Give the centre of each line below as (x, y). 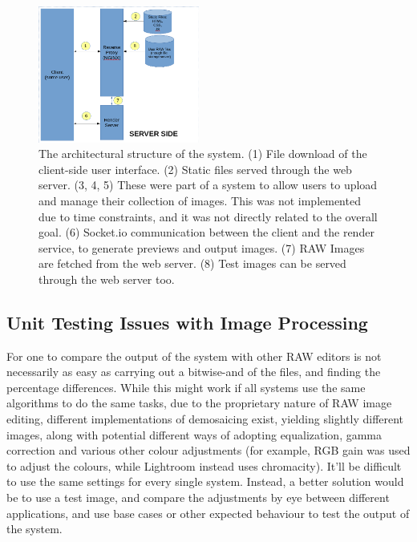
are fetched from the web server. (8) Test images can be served (192, 263)
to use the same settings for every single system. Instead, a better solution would (205, 481)
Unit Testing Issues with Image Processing (187, 322)
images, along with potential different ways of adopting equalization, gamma (194, 434)
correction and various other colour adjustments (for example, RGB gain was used (208, 450)
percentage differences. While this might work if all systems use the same (186, 387)
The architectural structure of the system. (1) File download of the (203, 154)
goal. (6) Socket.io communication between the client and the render (206, 232)
